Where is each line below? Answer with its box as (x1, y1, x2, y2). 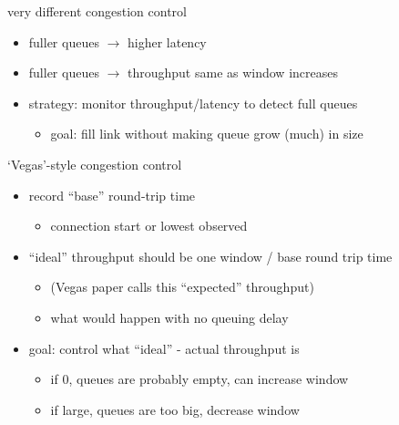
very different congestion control (7, 2, 187, 20)
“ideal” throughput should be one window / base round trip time (28, 246, 393, 265)
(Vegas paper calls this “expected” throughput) (50, 277, 314, 296)
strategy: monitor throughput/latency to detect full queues (28, 93, 358, 112)
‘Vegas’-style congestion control (7, 154, 182, 173)
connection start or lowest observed (50, 216, 248, 235)
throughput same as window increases (127, 63, 338, 82)
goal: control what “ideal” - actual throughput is (28, 338, 300, 358)
